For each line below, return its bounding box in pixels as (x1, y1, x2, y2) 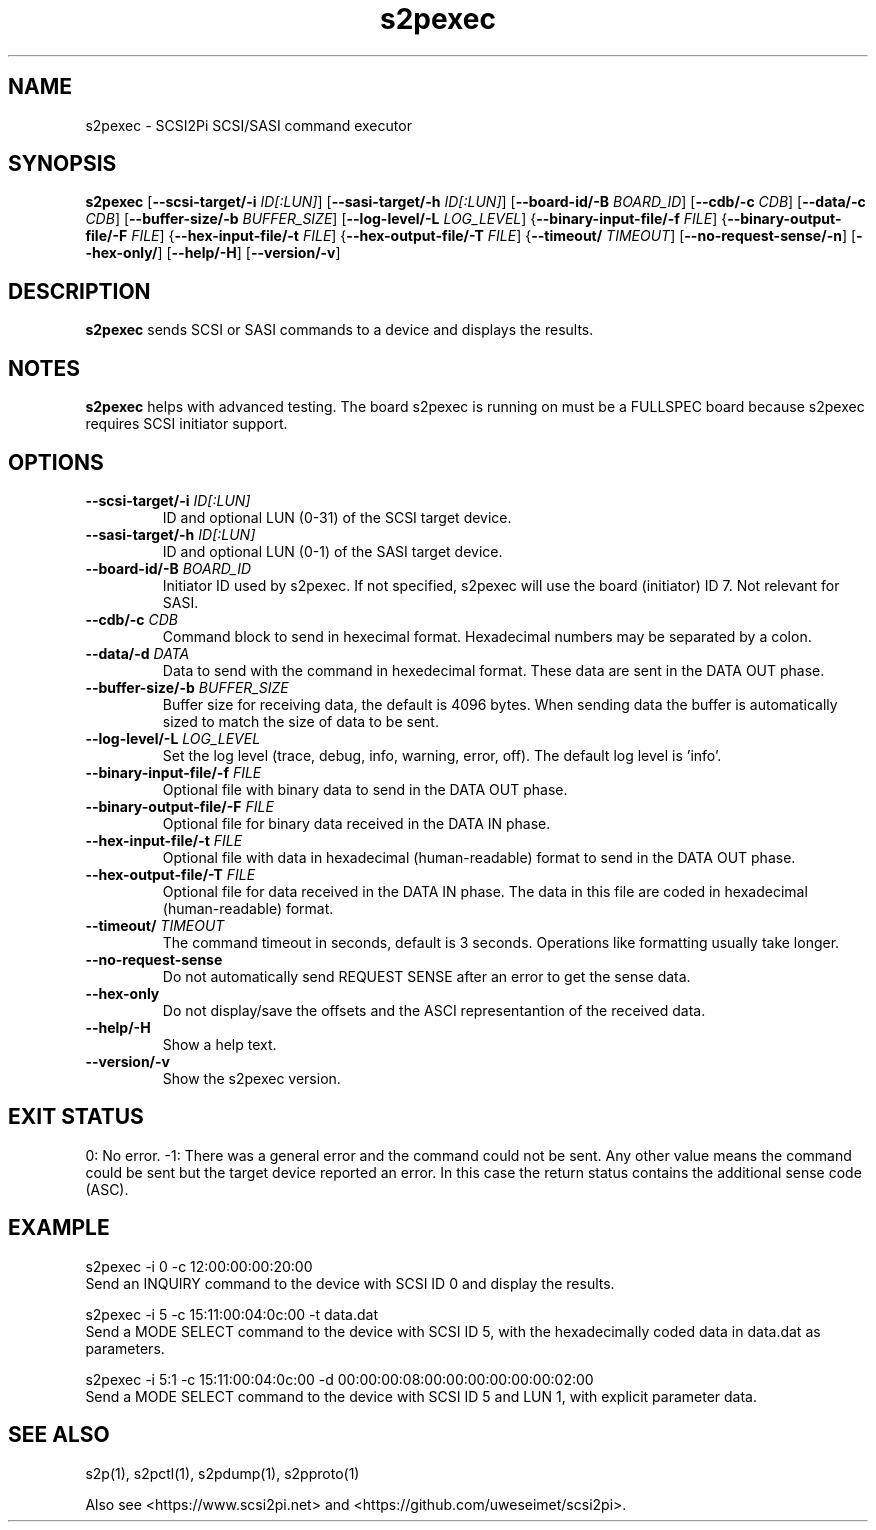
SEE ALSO (8, 1422, 110, 1448)
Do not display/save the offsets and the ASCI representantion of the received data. (162, 1001, 706, 1019)
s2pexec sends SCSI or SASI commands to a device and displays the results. (85, 321, 594, 339)
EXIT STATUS (8, 1104, 144, 1130)
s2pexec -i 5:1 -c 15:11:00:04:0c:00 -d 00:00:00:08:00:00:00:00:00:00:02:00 (85, 1370, 594, 1388)
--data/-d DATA (85, 644, 190, 662)
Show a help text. (162, 1035, 277, 1053)
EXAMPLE (8, 1215, 110, 1241)
